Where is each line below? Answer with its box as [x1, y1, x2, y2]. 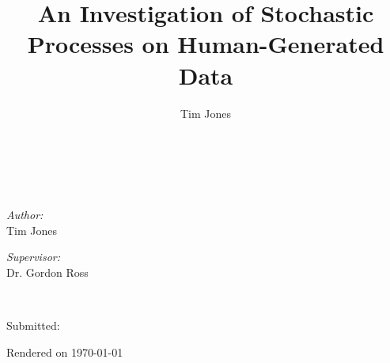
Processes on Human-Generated [27, 28, 384, 60]
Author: [6, 206, 44, 223]
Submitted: [6, 317, 60, 334]
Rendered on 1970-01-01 [6, 343, 123, 360]
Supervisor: [6, 248, 60, 265]
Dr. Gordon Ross [6, 264, 89, 281]
